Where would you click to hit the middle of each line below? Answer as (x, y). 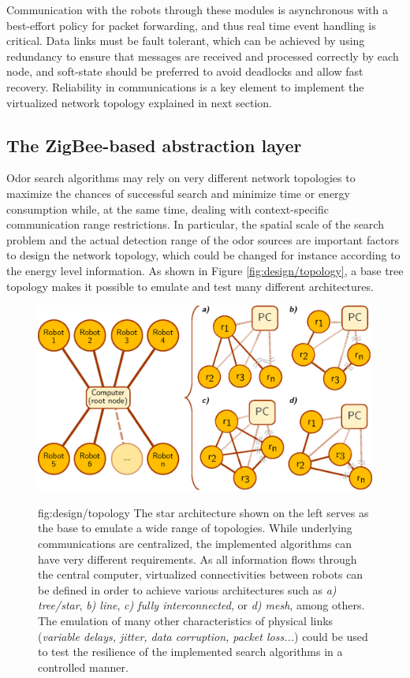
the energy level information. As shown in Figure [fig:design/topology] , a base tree (205, 270)
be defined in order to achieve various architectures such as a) (187, 589)
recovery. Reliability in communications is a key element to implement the (185, 86)
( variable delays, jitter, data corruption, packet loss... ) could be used (203, 636)
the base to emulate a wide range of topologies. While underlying (195, 528)
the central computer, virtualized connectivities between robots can (201, 574)
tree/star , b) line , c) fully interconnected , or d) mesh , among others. (201, 605)
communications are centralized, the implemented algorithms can (195, 544)
